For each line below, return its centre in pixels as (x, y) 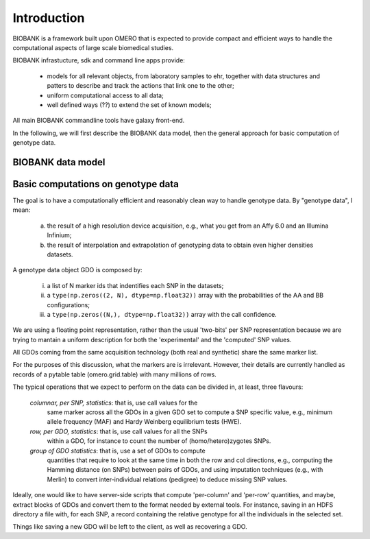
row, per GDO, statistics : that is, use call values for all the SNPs (119, 431)
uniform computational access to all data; (105, 95)
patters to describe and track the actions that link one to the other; (140, 86)
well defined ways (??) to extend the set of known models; (129, 105)
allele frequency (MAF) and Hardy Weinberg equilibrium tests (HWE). (144, 422)
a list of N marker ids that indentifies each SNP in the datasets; (135, 285)
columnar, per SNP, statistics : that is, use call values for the (114, 403)
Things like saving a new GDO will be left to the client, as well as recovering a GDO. (130, 527)
